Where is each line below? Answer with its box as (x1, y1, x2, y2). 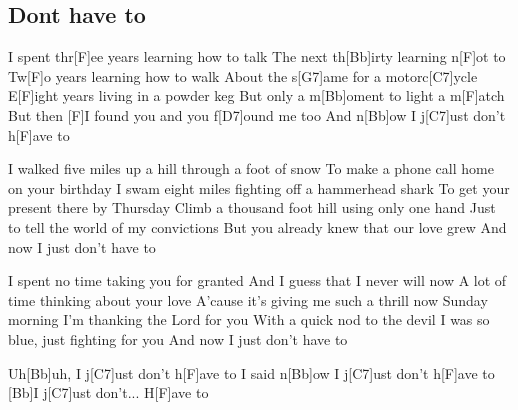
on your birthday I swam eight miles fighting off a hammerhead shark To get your (8, 177, 510, 198)
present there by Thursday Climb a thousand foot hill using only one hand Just (8, 197, 496, 218)
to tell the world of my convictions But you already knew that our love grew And (8, 216, 507, 237)
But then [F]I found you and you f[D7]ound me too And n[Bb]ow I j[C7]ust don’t (8, 104, 506, 125)
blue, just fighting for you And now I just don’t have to (8, 328, 348, 349)
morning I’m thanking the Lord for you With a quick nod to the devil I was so (8, 309, 490, 330)
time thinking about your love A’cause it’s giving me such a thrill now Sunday (8, 289, 488, 310)
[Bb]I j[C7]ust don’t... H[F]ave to (8, 382, 209, 403)
